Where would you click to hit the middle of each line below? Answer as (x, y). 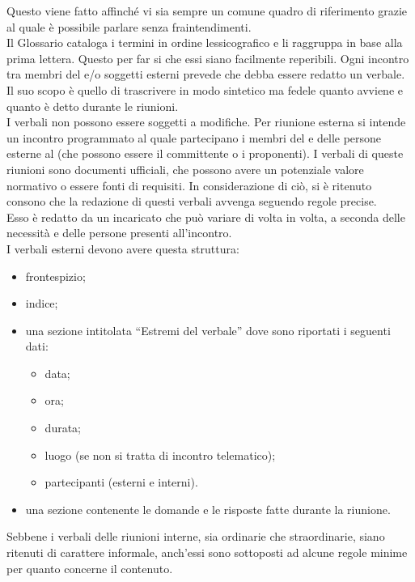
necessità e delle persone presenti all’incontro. (119, 233)
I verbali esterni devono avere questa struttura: (123, 248)
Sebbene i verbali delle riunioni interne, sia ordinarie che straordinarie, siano (196, 536)
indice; (42, 303)
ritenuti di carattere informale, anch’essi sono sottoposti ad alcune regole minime (207, 552)
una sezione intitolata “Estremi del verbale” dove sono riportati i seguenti (208, 330)
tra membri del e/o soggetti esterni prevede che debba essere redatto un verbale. (206, 74)
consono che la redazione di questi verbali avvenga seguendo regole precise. (192, 201)
